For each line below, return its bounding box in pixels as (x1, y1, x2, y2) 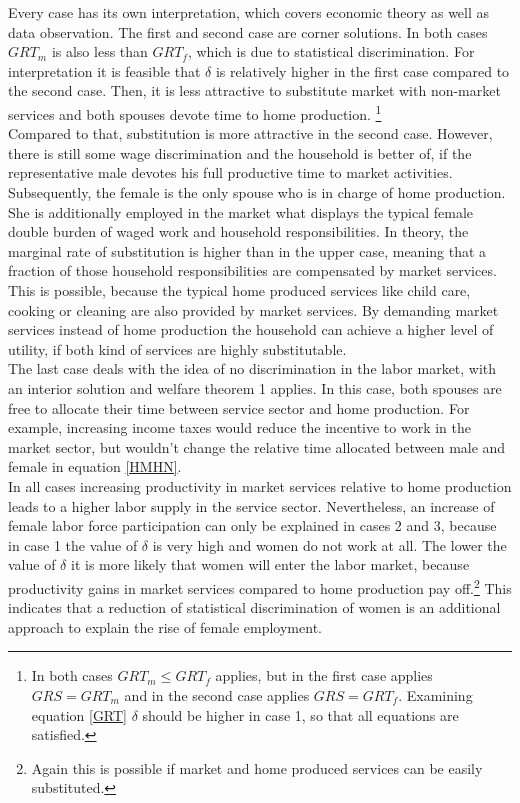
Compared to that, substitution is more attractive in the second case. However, (8, 123, 493, 144)
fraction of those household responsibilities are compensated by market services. (8, 260, 497, 281)
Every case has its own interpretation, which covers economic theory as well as (8, 2, 490, 22)
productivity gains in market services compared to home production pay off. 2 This (8, 574, 512, 598)
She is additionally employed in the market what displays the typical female (8, 201, 473, 222)
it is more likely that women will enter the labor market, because (70, 554, 470, 575)
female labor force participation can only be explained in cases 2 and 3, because (8, 515, 497, 536)
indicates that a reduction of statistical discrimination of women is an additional (8, 597, 501, 618)
